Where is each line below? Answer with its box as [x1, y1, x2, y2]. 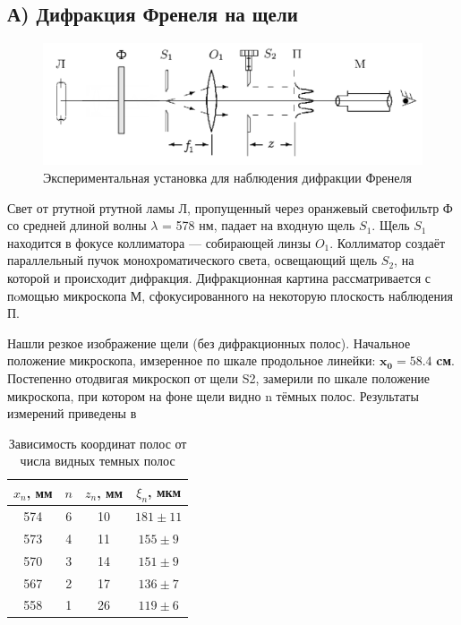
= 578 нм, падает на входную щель [162, 216, 355, 235]
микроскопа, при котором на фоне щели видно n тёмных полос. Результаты [7, 386, 419, 405]
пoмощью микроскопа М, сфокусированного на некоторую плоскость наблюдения [7, 286, 453, 304]
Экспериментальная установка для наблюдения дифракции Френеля [43, 168, 412, 187]
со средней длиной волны [7, 216, 147, 235]
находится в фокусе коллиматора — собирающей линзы [7, 233, 312, 252]
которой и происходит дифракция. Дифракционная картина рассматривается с [7, 268, 431, 287]
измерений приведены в [7, 404, 137, 423]
